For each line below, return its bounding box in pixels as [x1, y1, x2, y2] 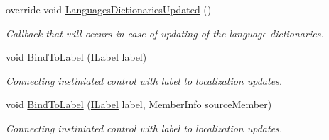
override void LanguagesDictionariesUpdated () [6, 2, 212, 16]
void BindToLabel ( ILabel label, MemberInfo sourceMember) [6, 97, 272, 112]
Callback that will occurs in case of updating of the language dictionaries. [6, 25, 324, 40]
